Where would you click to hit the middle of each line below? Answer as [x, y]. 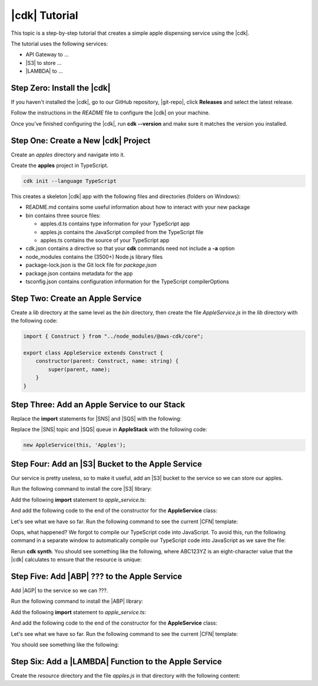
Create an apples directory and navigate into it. [68, 155]
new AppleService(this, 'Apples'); [74, 445]
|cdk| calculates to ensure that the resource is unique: [76, 560]
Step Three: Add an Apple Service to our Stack [98, 405]
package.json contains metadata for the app [79, 273]
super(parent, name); [79, 369]
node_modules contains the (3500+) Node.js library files [94, 257]
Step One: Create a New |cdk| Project [81, 141]
